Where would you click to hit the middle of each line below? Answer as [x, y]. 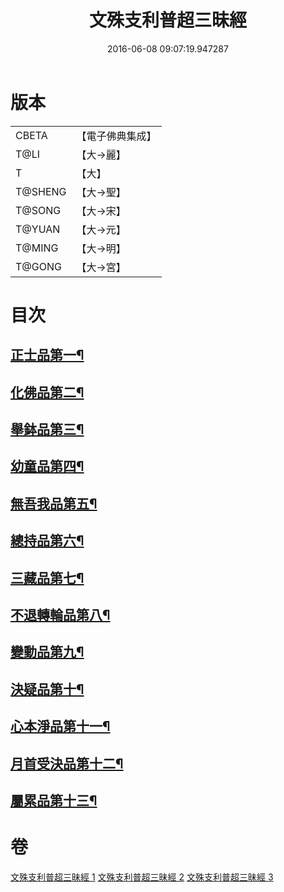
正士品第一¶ [47, 355]
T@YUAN [38, 229]
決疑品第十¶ [47, 689]
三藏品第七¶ [47, 577]
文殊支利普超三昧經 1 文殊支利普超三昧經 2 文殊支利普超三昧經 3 [142, 877]
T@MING [37, 248]
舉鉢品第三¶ [47, 429]
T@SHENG [41, 191]
